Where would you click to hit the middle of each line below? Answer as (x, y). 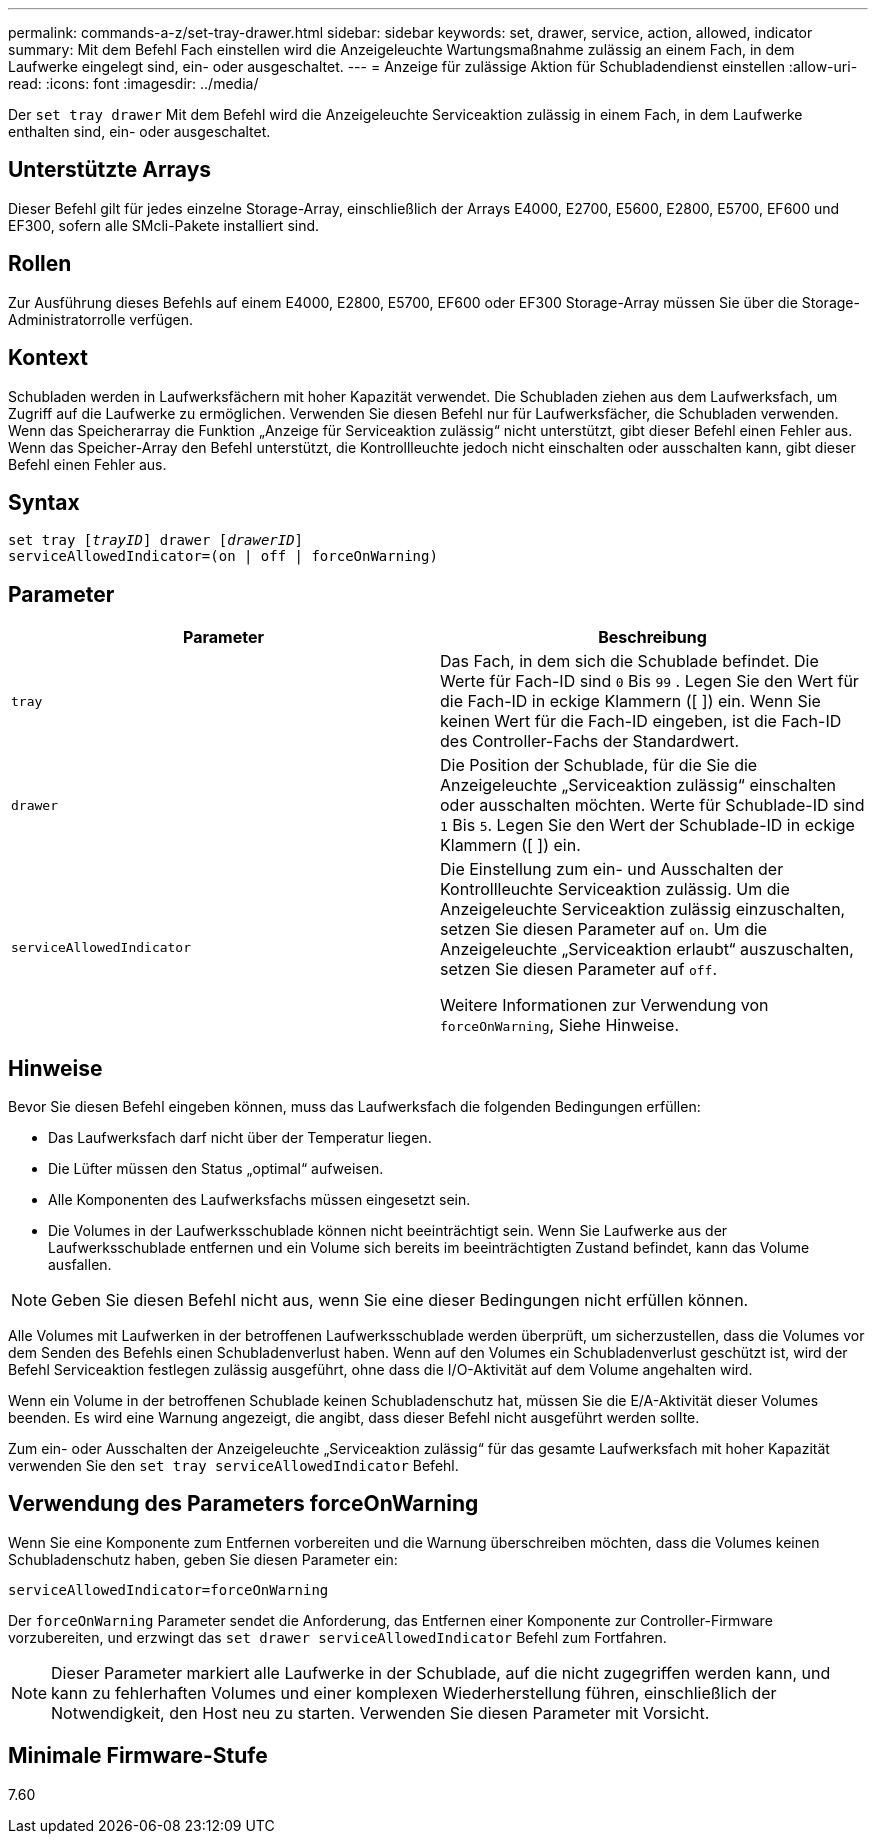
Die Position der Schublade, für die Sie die (599, 765)
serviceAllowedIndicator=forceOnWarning (168, 1589)
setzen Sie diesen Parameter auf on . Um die (604, 929)
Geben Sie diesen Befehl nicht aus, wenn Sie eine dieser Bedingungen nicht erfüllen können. (400, 1300)
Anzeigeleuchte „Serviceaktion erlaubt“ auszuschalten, (647, 949)
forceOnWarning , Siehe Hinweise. (560, 1025)
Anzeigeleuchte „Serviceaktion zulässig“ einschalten (638, 785)
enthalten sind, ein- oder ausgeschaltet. (139, 131)
